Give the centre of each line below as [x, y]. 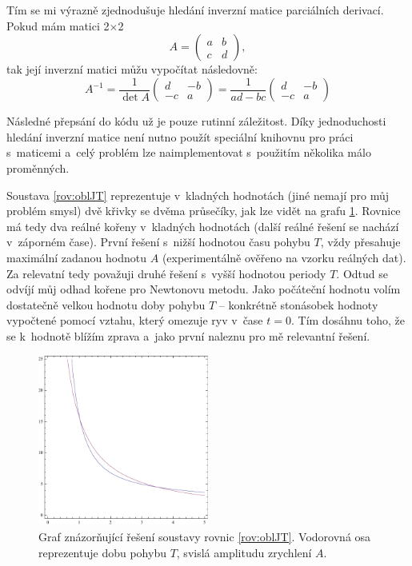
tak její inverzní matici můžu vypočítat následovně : [132, 69]
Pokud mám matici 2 [58, 25]
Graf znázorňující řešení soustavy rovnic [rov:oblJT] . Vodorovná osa [205, 536]
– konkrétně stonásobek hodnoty [298, 304]
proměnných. [38, 168]
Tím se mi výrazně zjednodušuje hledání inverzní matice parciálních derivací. [195, 10]
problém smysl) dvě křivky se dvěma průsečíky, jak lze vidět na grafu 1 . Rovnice [204, 211]
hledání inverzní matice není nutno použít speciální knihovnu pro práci [180, 136]
